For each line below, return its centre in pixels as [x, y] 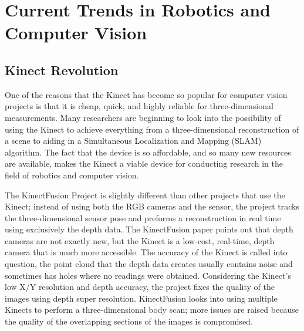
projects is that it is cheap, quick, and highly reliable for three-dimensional [139, 106]
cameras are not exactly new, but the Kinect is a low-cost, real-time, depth [140, 240]
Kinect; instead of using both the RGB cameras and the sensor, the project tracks [152, 206]
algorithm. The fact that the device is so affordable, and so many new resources [148, 152]
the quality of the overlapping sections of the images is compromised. [129, 321]
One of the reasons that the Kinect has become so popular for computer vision [146, 94]
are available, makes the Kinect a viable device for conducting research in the [144, 163]
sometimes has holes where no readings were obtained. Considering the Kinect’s [148, 275]
